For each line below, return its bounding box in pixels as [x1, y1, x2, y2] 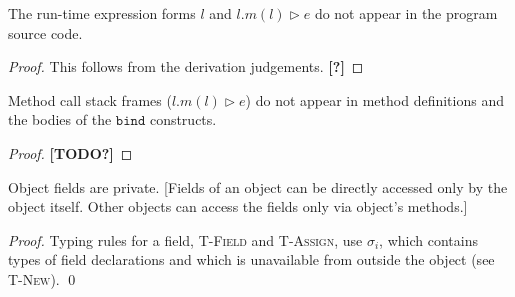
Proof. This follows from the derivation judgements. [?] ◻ [8, 56, 364, 77]
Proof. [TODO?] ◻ [8, 142, 133, 163]
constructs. [149, 109, 217, 130]
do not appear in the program [314, 3, 498, 23]
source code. [8, 22, 83, 43]
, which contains [379, 229, 478, 250]
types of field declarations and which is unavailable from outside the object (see [8, 249, 495, 270]
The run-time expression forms [8, 3, 196, 23]
